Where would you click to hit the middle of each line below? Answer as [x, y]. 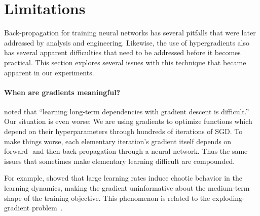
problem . [47, 208]
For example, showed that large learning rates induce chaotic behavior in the [123, 178]
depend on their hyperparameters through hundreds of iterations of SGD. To [123, 131]
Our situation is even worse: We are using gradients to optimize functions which [128, 121]
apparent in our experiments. [49, 72]
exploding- [228, 198]
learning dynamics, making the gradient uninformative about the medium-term [127, 188]
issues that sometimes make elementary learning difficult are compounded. [120, 161]
